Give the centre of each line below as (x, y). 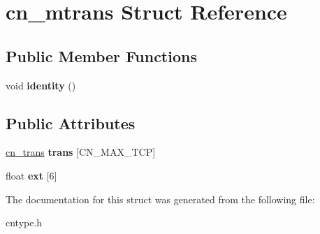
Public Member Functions (101, 56)
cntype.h (24, 222)
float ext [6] (31, 175)
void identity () (41, 85)
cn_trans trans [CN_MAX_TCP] (81, 152)
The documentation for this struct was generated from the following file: (160, 199)
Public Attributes (71, 123)
